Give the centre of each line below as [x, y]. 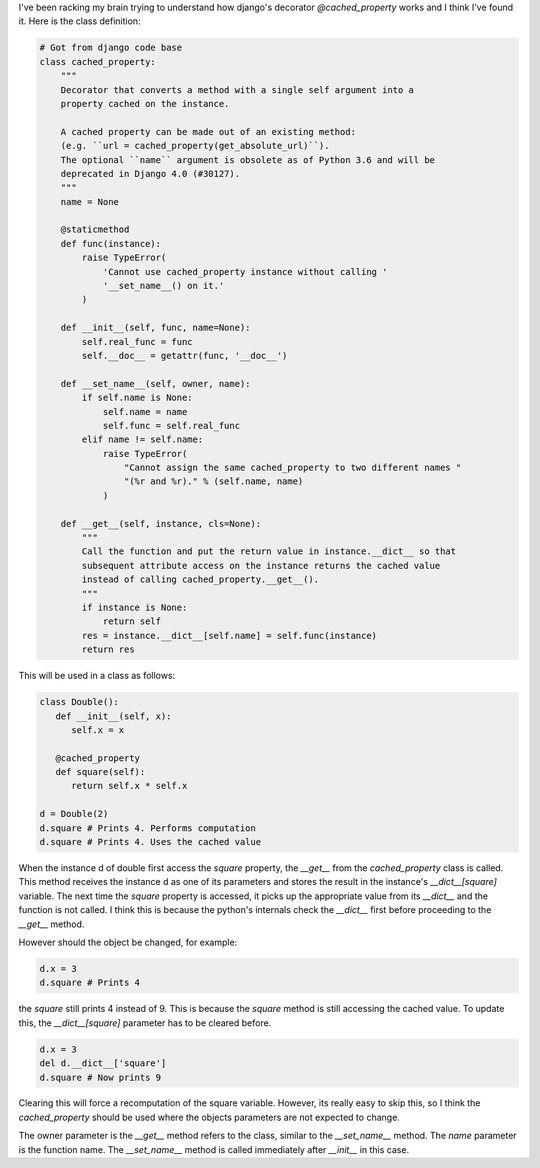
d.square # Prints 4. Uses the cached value [150, 842]
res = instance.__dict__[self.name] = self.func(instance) [229, 635]
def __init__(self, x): [113, 716]
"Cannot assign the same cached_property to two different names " [292, 468]
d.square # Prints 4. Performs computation [148, 828]
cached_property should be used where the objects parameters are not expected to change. [209, 1117]
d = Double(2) [74, 814]
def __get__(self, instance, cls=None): [161, 523]
